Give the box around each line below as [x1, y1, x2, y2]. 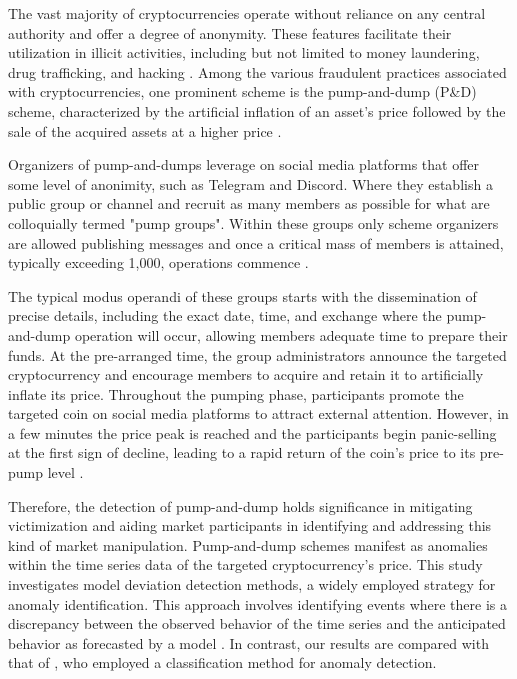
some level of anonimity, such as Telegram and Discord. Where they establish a [8, 173, 493, 194]
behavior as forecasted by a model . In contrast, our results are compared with [8, 632, 489, 653]
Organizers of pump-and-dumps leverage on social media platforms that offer [8, 154, 480, 175]
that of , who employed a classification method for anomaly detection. [8, 652, 437, 673]
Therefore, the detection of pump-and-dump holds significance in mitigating [8, 495, 473, 516]
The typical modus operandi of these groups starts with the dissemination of [8, 285, 477, 306]
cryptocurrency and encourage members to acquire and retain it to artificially [8, 364, 484, 385]
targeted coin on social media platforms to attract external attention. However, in [8, 403, 509, 424]
